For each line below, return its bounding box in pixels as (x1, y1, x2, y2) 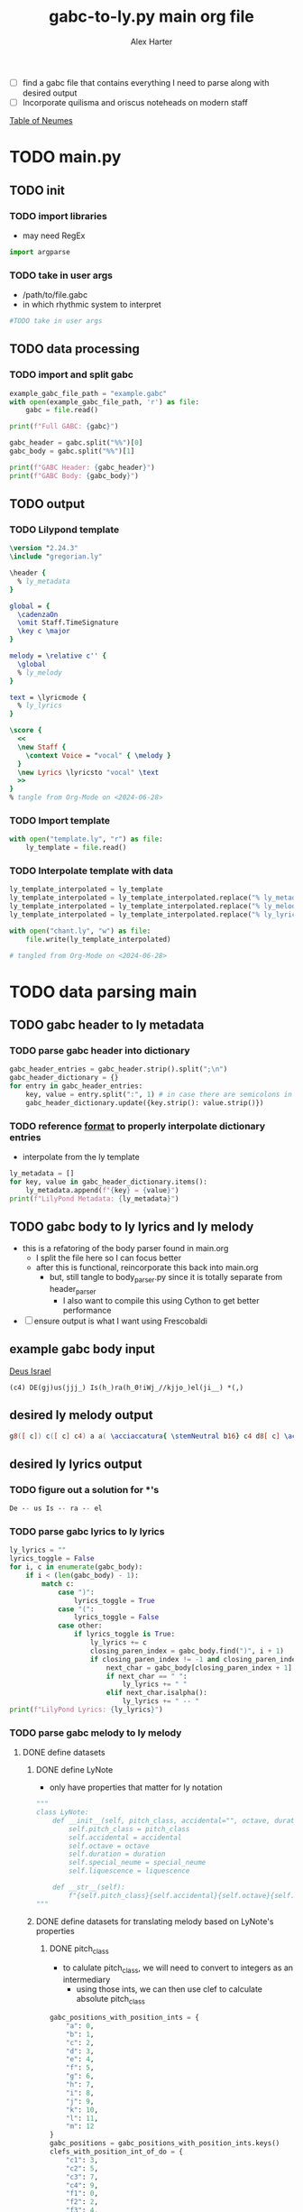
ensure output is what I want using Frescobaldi (33, 1315, 207, 1327)
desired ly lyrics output (9, 1456, 142, 1471)
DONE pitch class (49, 1942, 110, 1956)
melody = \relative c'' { (9, 651, 106, 660)
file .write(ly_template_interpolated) (25, 935, 171, 944)
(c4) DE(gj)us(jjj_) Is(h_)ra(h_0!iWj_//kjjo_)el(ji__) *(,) (9, 1383, 244, 1392)
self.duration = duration (68, 1849, 166, 1859)
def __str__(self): (52, 1883, 126, 1892)
